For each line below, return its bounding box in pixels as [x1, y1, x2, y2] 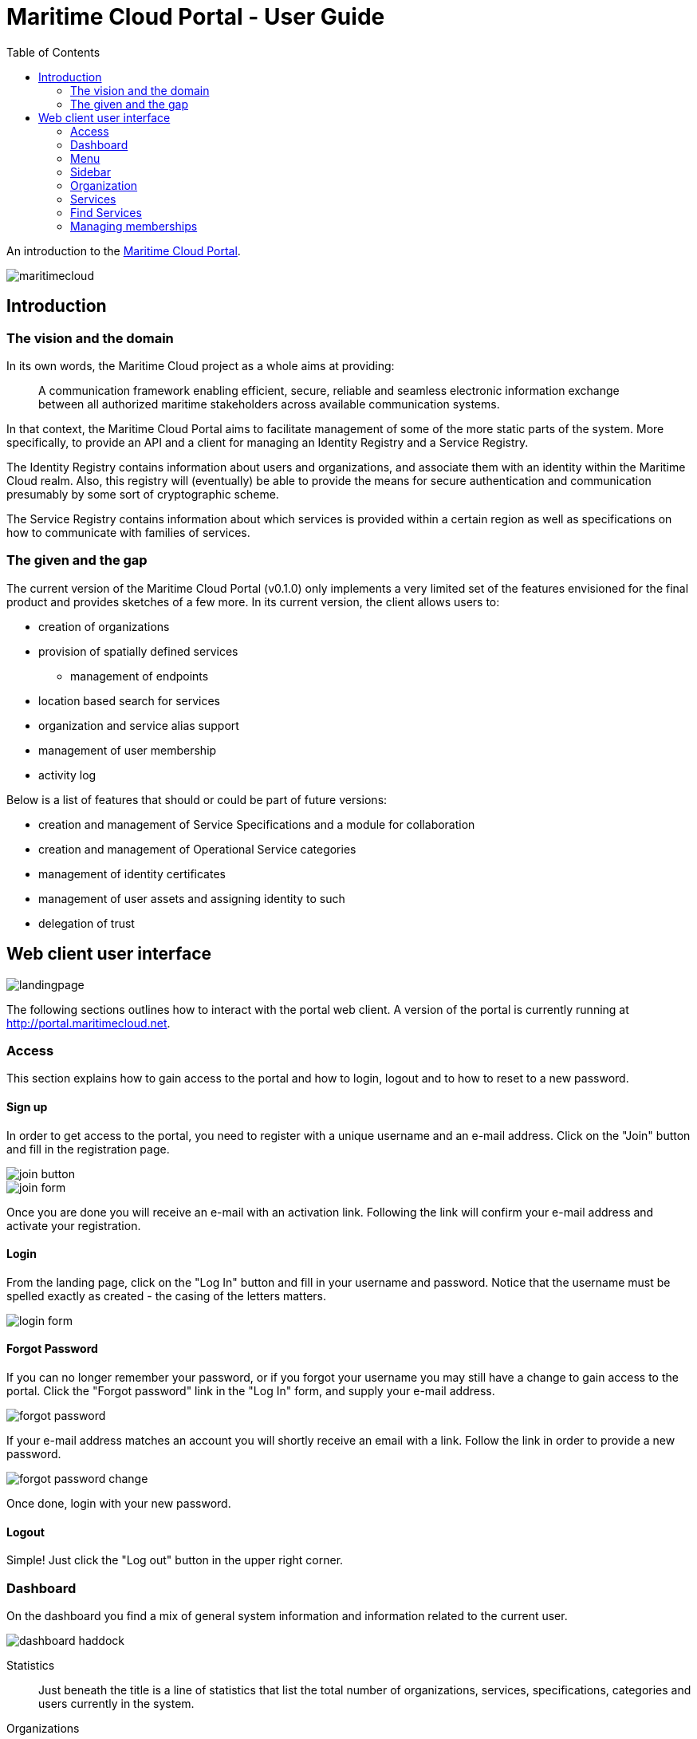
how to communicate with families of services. [6, 525, 250, 539]
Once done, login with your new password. [6, 1496, 231, 1510]
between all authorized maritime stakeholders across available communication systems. [38, 396, 500, 411]
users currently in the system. [38, 1696, 195, 1710]
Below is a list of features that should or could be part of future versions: [6, 792, 388, 806]
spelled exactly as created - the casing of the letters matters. [6, 1288, 326, 1303]
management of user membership [38, 743, 217, 757]
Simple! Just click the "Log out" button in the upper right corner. [6, 1553, 344, 1567]
